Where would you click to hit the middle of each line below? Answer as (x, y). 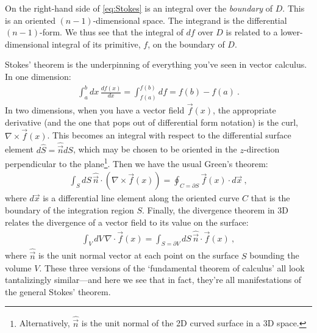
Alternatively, (45, 323)
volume (18, 267)
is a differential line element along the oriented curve (141, 198)
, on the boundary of (186, 44)
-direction (262, 149)
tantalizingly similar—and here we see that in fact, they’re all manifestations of (153, 280)
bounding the (274, 255)
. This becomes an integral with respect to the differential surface (169, 135)
